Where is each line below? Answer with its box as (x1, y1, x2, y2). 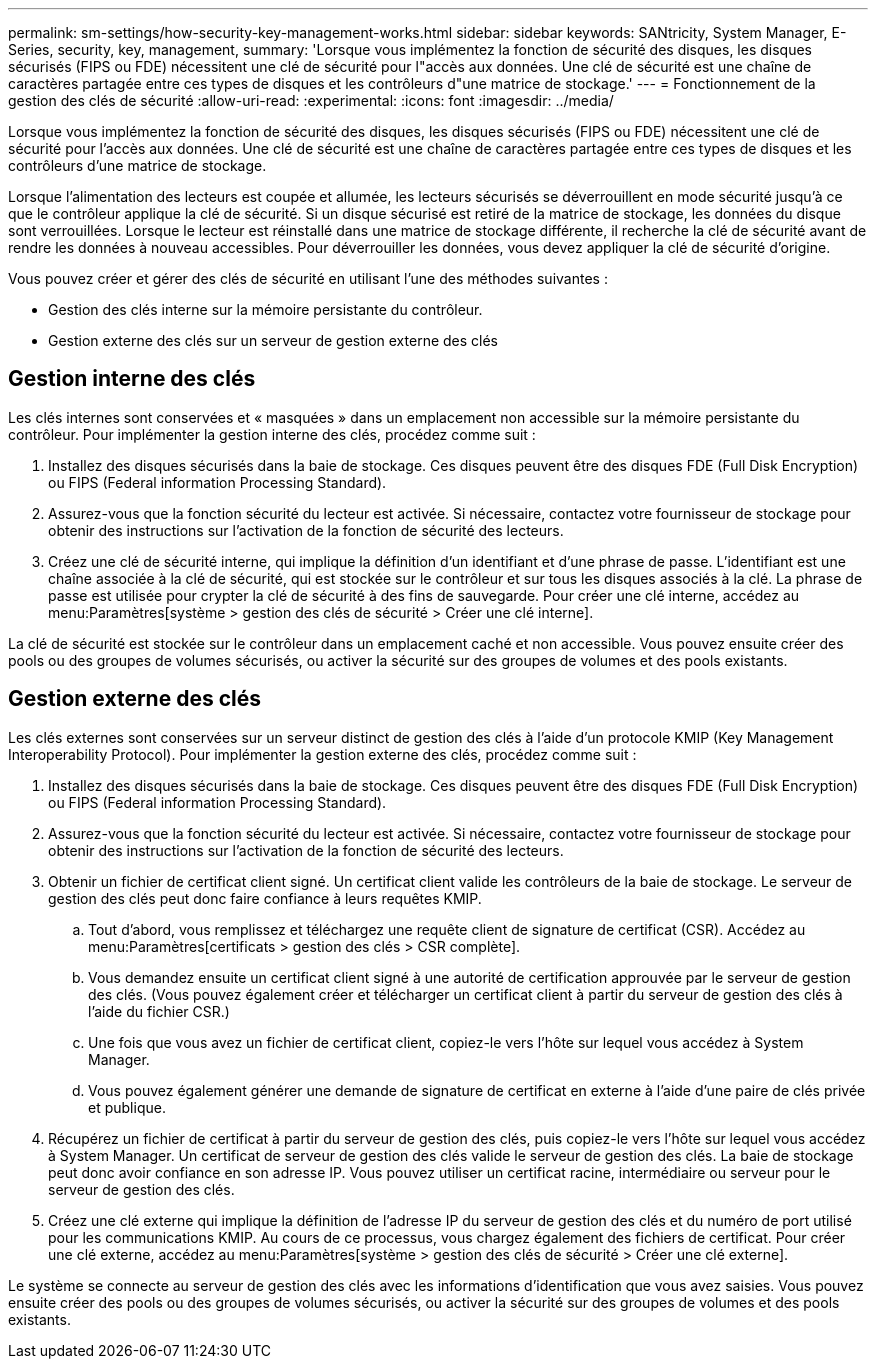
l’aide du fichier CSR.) (88, 1002, 230, 1020)
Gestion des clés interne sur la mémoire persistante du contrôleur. (48, 301, 483, 318)
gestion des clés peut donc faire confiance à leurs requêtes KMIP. (48, 889, 482, 907)
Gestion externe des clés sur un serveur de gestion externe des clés (48, 332, 499, 349)
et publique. (88, 1098, 166, 1116)
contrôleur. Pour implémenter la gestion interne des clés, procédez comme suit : (8, 425, 536, 443)
